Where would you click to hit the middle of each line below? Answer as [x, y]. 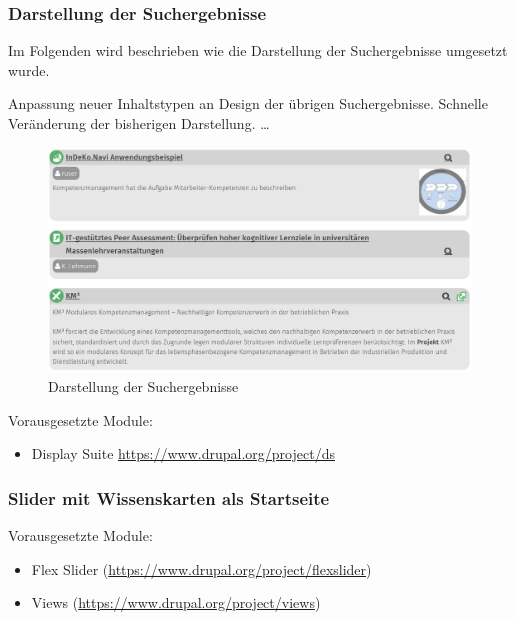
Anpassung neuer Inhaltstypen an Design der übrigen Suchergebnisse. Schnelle [248, 103]
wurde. [29, 69]
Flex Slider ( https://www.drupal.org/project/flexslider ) [201, 568]
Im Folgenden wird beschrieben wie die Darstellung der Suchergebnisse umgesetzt [258, 50]
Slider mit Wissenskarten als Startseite [169, 497]
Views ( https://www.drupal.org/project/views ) [176, 602]
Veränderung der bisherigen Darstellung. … [139, 123]
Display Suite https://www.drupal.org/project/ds [183, 453]
